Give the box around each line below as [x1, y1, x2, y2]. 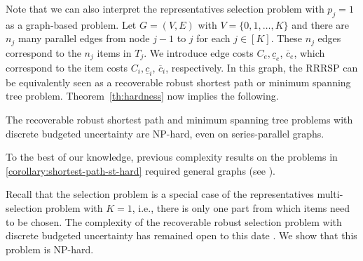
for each [196, 31, 231, 46]
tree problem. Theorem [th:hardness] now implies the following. [6, 88, 279, 103]
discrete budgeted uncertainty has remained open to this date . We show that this [6, 228, 357, 243]
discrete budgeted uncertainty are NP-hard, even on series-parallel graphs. [6, 126, 324, 140]
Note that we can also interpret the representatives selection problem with [6, 1, 324, 15]
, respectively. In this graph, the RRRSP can [165, 60, 358, 74]
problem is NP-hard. [6, 241, 94, 256]
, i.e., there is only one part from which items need [132, 201, 350, 215]
